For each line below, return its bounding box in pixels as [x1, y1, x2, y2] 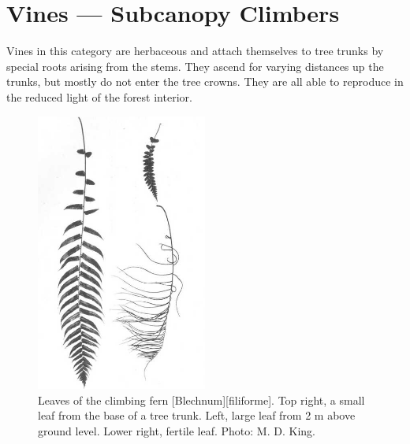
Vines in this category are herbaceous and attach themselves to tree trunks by [6, 43, 384, 59]
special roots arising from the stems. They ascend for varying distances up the [6, 57, 384, 74]
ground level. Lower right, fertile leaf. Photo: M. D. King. [38, 422, 315, 438]
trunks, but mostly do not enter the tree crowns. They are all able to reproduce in [6, 73, 404, 90]
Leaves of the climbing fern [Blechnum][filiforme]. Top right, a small [38, 391, 365, 408]
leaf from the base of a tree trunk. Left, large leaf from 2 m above [38, 407, 356, 424]
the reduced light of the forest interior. [6, 88, 192, 105]
